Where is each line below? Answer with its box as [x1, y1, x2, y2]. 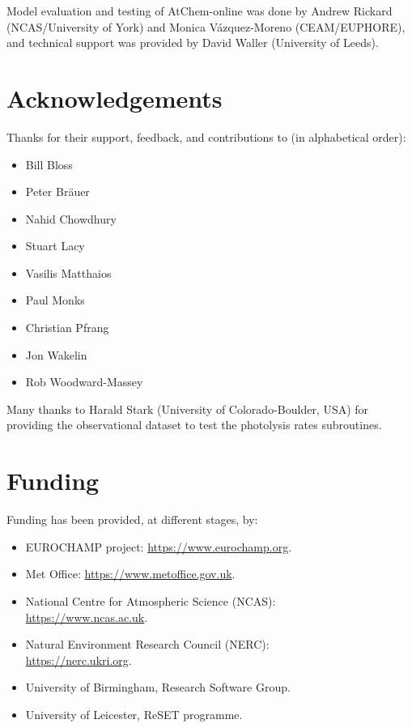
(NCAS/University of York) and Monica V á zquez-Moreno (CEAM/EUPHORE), [6, 18, 406, 35]
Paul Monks [25, 292, 85, 309]
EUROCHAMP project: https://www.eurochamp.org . [25, 538, 292, 555]
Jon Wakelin [25, 346, 87, 363]
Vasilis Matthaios [25, 264, 112, 281]
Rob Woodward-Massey [25, 373, 143, 390]
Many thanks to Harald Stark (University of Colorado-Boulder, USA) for [6, 400, 369, 417]
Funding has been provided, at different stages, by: [6, 511, 258, 528]
